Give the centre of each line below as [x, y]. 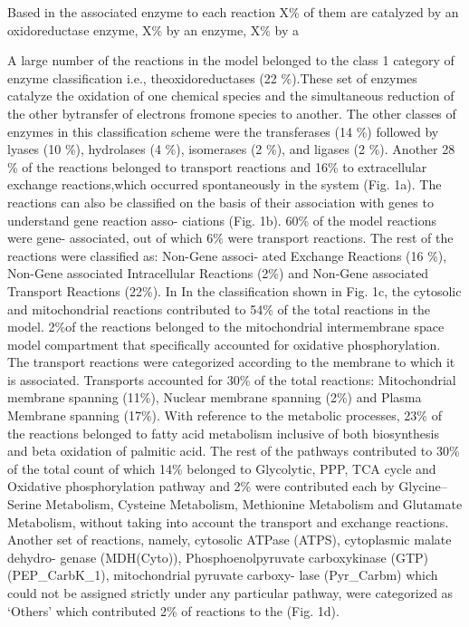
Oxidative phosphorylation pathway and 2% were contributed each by [201, 486]
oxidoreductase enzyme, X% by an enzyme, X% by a [153, 29]
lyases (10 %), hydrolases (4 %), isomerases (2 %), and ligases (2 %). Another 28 [231, 149]
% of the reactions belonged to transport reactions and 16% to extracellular [217, 166]
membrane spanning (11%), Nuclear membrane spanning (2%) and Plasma [215, 397]
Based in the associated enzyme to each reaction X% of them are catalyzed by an [233, 12]
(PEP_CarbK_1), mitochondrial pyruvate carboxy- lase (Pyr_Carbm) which [223, 575]
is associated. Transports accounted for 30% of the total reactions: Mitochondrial [232, 379]
